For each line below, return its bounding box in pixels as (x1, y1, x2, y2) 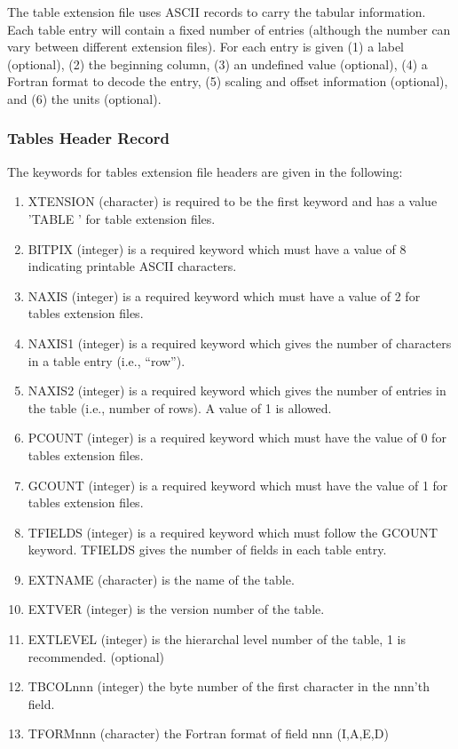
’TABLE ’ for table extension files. (28, 209, 216, 227)
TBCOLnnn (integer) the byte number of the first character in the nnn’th (28, 677, 430, 696)
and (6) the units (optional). (7, 89, 162, 108)
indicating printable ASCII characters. (28, 257, 237, 275)
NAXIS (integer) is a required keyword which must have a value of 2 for (28, 286, 421, 305)
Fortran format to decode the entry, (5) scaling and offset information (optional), (7, 72, 448, 91)
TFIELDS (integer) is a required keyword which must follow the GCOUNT (28, 522, 438, 541)
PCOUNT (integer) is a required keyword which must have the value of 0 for (28, 428, 446, 447)
